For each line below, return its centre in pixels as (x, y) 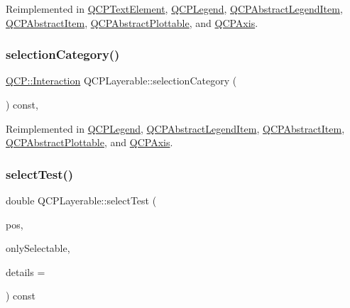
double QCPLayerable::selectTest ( (81, 200)
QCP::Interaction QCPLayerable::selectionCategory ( (121, 81)
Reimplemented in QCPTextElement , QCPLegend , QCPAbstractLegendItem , (174, 9)
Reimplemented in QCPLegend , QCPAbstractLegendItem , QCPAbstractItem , (175, 128)
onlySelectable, (38, 248)
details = (26, 271)
